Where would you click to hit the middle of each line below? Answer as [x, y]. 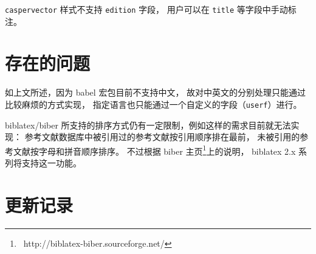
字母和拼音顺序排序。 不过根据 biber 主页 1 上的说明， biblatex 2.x [167, 150]
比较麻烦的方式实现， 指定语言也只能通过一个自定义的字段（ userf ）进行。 [153, 104]
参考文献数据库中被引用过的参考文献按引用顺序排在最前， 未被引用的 [162, 137]
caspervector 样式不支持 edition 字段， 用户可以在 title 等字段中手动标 [151, 9]
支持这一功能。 [51, 163]
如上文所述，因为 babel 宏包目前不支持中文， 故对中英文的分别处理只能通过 [156, 92]
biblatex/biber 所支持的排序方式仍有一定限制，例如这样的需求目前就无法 [148, 125]
